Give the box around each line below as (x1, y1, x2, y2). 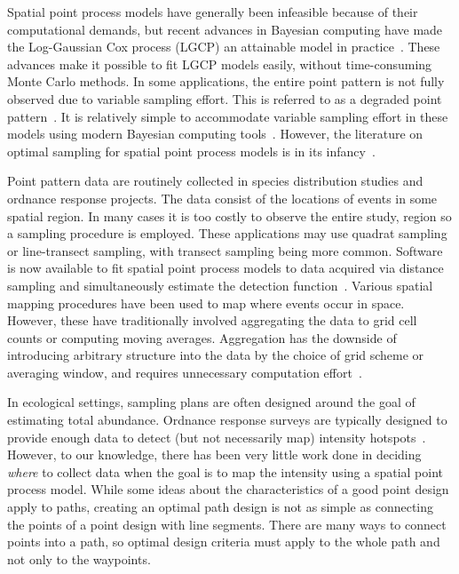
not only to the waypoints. (7, 549, 151, 568)
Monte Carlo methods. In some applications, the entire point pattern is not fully (7, 72, 445, 91)
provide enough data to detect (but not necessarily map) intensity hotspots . (7, 427, 426, 446)
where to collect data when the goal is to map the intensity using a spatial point (7, 462, 443, 481)
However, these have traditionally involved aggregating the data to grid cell (7, 311, 417, 330)
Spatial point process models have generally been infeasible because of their (7, 3, 418, 20)
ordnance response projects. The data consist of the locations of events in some (7, 188, 438, 207)
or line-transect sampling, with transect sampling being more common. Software (7, 241, 443, 259)
